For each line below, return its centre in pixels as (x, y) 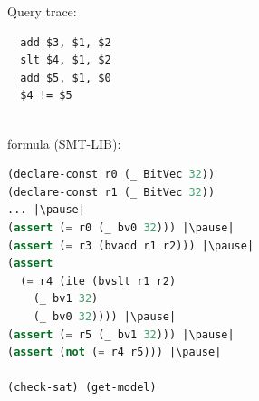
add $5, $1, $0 (66, 78)
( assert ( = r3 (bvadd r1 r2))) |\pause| (131, 245)
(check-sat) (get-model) (82, 388)
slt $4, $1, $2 (66, 60)
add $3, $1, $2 (66, 42)
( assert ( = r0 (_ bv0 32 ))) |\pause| (121, 227)
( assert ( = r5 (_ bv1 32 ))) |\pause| (121, 334)
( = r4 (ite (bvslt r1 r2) (98, 281)
